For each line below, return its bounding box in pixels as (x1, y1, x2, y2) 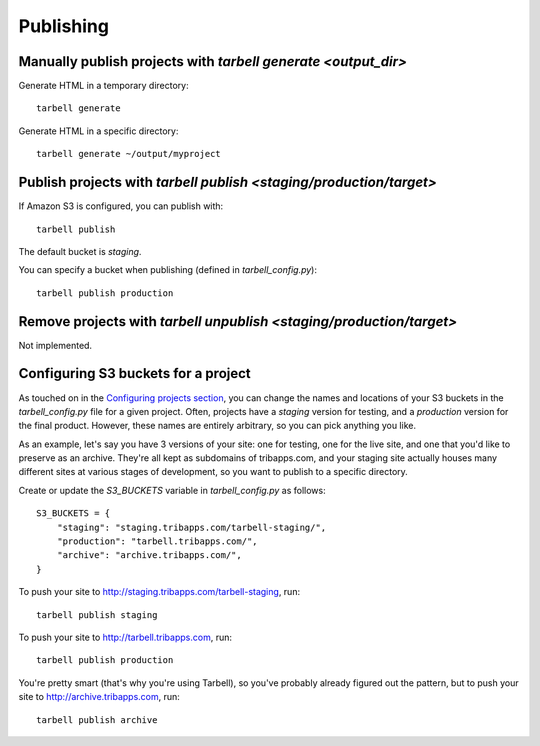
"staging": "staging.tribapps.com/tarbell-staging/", (56, 521, 327, 533)
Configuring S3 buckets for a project (18, 365, 252, 382)
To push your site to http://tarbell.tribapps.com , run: (18, 631, 232, 643)
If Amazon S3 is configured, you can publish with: (18, 200, 224, 212)
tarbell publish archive (36, 714, 158, 725)
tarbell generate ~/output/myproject (36, 148, 222, 160)
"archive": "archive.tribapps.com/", (56, 550, 242, 561)
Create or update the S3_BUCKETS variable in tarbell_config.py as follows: (18, 484, 326, 496)
